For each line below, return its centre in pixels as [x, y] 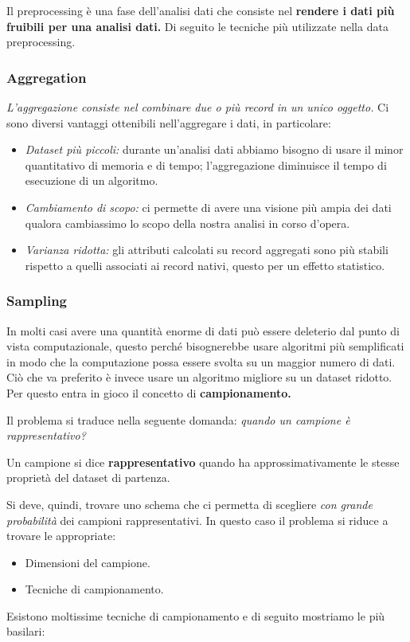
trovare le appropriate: [61, 536]
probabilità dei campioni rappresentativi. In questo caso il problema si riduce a [197, 520]
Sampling [37, 301]
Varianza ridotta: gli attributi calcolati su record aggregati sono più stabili [207, 250]
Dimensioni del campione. [88, 562]
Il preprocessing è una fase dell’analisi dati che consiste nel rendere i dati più [201, 10]
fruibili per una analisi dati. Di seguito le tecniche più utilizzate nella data [197, 26]
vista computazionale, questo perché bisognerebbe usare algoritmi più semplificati [205, 346]
